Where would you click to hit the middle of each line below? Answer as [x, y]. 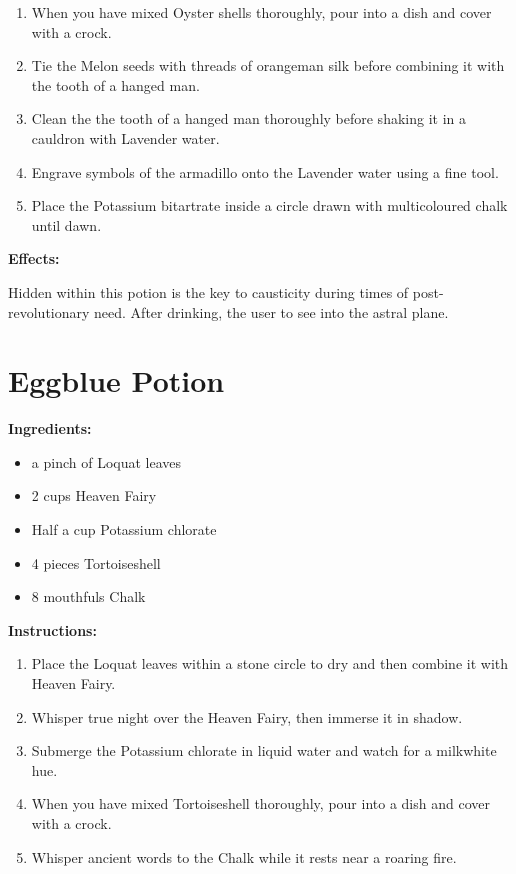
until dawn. [66, 224]
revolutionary [49, 311]
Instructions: [52, 629]
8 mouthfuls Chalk [88, 596]
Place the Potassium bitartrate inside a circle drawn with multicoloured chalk [269, 205]
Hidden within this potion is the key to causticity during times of [208, 291]
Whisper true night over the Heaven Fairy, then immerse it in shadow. [247, 716]
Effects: [34, 258]
